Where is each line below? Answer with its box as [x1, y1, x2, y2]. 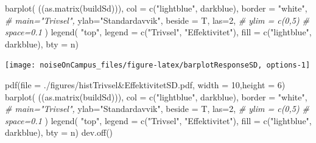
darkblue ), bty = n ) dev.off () [5, 126, 113, 139]
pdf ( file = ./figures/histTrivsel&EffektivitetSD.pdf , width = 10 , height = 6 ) [5, 78, 286, 91]
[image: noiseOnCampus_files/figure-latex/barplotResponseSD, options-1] [5, 61, 311, 70]
